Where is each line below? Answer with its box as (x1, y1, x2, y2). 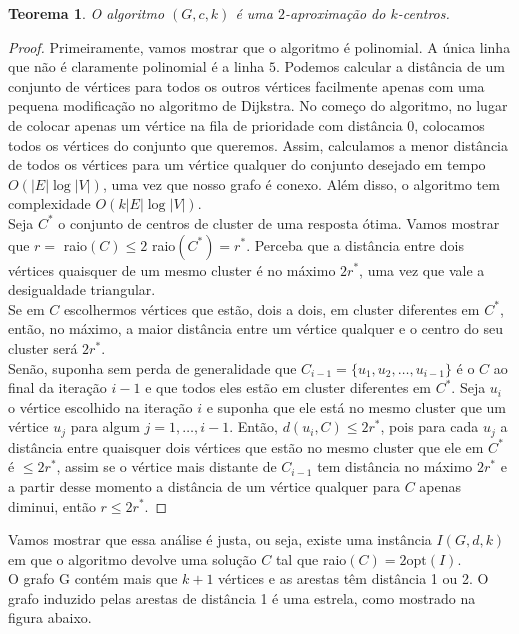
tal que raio (275, 548, 347, 569)
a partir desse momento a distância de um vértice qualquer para (8, 475, 401, 496)
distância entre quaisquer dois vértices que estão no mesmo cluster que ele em (8, 436, 484, 457)
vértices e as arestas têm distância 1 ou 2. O (218, 568, 489, 589)
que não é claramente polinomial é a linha (8, 56, 265, 77)
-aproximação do (285, 3, 386, 23)
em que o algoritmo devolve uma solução (8, 548, 257, 569)
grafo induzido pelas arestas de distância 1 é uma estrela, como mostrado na (8, 587, 476, 608)
